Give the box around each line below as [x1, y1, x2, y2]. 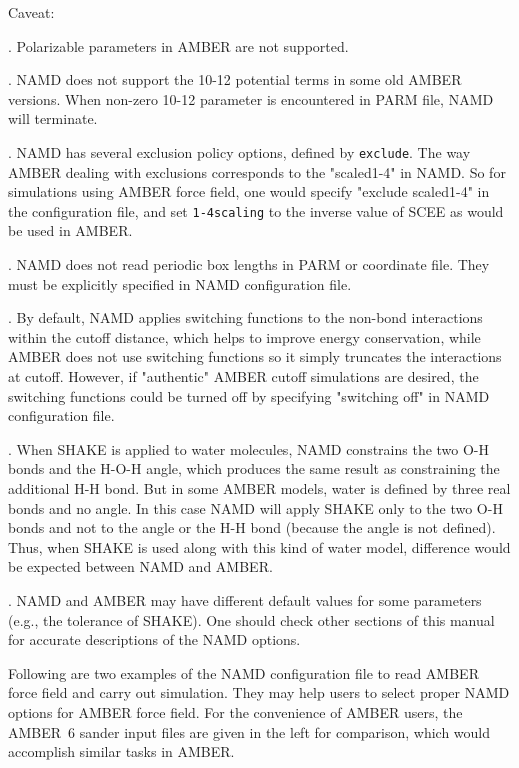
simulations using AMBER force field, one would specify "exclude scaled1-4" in [8, 181, 490, 202]
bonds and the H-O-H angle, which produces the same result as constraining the [8, 458, 500, 479]
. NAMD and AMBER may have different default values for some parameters [8, 589, 482, 610]
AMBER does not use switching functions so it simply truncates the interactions [8, 346, 502, 367]
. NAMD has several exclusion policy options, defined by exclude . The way [8, 141, 471, 162]
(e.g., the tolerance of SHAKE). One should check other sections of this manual [8, 609, 495, 630]
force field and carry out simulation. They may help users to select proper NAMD [8, 682, 510, 703]
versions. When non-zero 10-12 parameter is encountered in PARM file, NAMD [8, 88, 494, 109]
